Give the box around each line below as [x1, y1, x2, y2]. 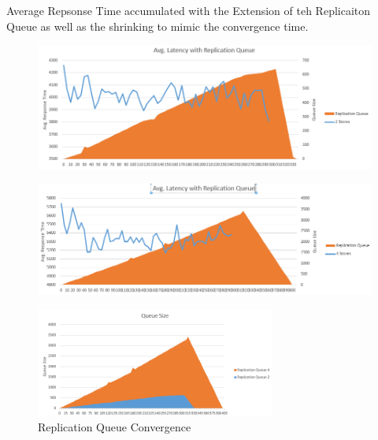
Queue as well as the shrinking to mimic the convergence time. [6, 17, 309, 34]
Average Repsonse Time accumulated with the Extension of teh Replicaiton [6, 2, 371, 18]
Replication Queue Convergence [38, 419, 191, 435]
